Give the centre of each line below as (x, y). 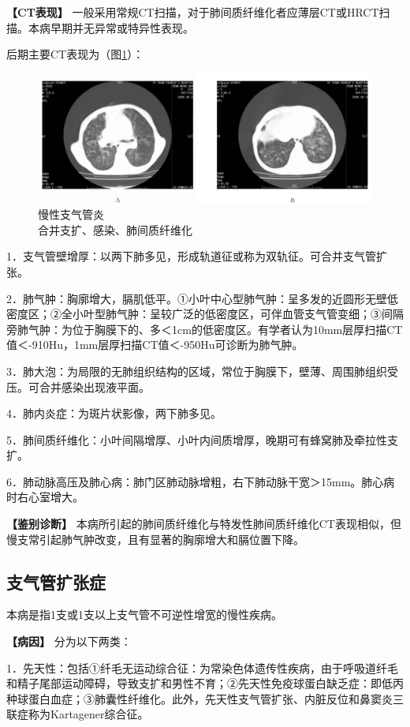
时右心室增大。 (45, 497)
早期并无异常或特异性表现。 (122, 27)
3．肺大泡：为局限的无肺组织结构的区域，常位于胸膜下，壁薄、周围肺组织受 (202, 371)
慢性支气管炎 (71, 214)
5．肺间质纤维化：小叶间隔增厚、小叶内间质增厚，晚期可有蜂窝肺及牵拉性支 (202, 439)
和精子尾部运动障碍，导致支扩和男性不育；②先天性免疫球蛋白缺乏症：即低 (199, 683)
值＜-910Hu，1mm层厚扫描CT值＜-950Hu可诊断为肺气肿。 (155, 345)
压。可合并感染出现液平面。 (78, 386)
